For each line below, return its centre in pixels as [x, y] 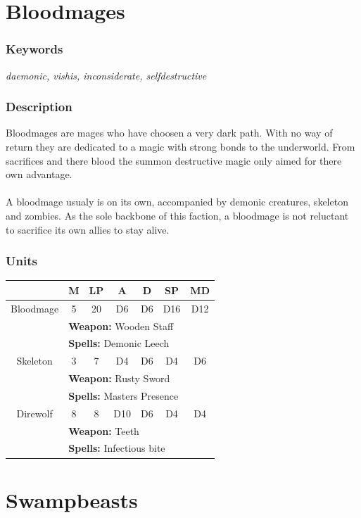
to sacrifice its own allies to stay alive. [88, 229]
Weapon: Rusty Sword [119, 378]
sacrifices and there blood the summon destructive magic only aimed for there [174, 160]
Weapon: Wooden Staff [121, 326]
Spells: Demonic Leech [119, 343]
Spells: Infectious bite [117, 448]
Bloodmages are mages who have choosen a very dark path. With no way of [169, 133]
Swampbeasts [72, 499]
